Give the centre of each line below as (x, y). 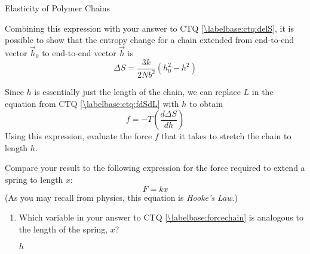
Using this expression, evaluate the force (79, 136)
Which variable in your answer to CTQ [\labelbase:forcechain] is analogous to (161, 217)
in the (263, 91)
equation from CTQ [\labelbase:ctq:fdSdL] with (92, 103)
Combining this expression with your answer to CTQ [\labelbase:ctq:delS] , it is (149, 28)
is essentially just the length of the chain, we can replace (137, 91)
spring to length (34, 179)
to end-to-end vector (79, 53)
